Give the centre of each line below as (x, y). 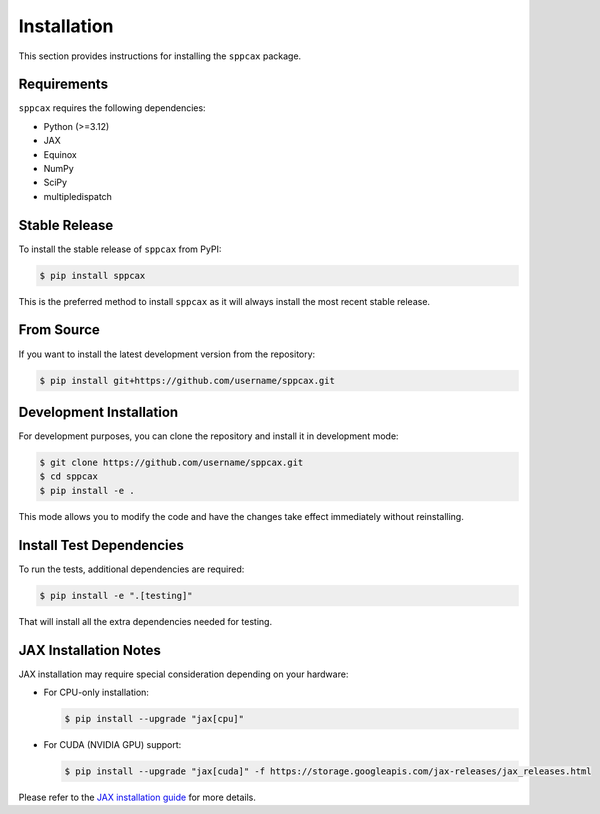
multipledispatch (77, 196)
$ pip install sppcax (92, 275)
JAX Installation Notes (90, 650)
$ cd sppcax (69, 476)
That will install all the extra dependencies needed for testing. (145, 621)
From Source (59, 330)
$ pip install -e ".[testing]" (116, 595)
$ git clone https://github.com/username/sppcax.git (171, 463)
